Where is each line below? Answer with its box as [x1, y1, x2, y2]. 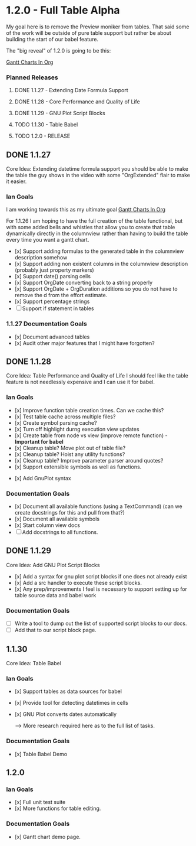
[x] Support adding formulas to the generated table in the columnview [14, 248, 184, 255]
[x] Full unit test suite [14, 799, 66, 806]
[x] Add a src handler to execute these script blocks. [14, 579, 142, 586]
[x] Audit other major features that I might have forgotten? [14, 339, 155, 346]
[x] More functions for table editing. [14, 805, 101, 812]
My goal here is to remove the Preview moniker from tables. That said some [6, 23, 190, 30]
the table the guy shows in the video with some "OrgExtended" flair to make [6, 172, 190, 179]
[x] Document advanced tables [14, 333, 90, 340]
